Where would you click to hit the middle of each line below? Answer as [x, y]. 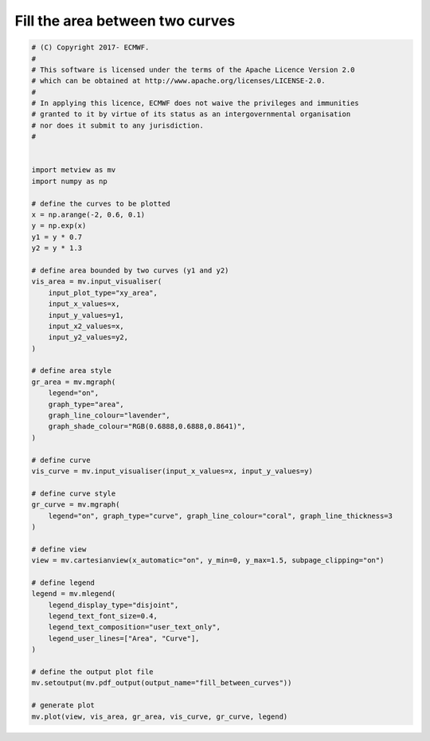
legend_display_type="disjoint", [113, 605]
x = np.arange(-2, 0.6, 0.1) [88, 215]
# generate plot [63, 706]
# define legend [63, 582]
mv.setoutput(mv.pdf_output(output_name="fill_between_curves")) [162, 683]
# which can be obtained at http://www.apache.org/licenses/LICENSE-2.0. [178, 81]
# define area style [71, 371]
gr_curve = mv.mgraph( [76, 505]
